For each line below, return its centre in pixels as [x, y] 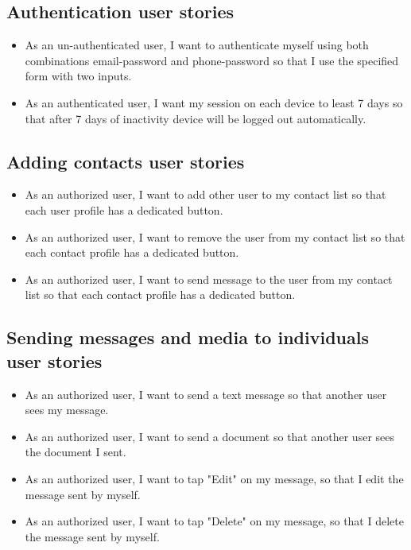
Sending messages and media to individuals [188, 337]
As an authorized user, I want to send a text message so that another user [206, 394]
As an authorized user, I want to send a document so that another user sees [209, 436]
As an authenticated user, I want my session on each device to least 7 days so [214, 102]
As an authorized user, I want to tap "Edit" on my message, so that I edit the [214, 478]
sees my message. [67, 410]
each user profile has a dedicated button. [124, 209]
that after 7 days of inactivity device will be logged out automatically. [196, 118]
